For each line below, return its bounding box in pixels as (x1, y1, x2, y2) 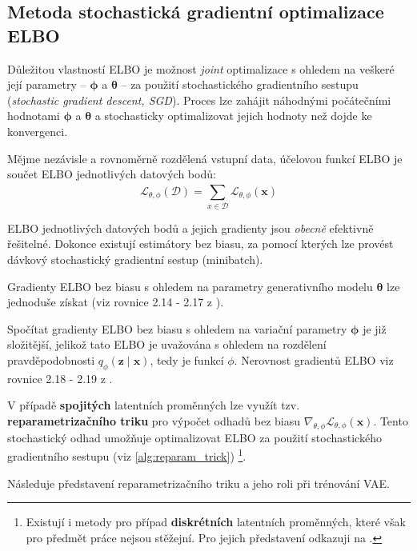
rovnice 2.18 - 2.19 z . (7, 369, 113, 386)
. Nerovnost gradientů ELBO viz (234, 352, 394, 369)
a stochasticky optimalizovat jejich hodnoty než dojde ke (94, 107, 372, 124)
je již (363, 320, 387, 337)
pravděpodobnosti (7, 352, 95, 369)
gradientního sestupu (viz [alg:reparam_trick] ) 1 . (7, 445, 247, 465)
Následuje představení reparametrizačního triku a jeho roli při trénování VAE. (7, 474, 390, 491)
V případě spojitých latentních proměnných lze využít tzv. (7, 397, 300, 413)
